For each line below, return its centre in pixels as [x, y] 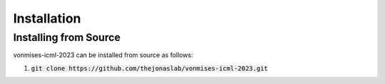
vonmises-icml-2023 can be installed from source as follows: [103, 55]
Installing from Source [67, 37]
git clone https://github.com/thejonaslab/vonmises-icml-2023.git [150, 68]
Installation [47, 18]
